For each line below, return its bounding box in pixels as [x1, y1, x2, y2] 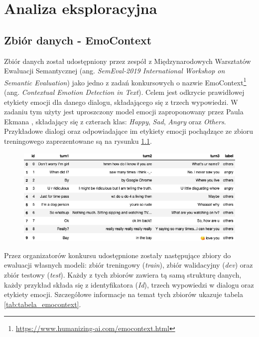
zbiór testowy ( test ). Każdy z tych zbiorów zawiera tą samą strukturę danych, [4, 270, 242, 280]
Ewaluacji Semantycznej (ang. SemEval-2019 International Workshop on [4, 65, 225, 76]
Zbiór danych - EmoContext [4, 32, 152, 47]
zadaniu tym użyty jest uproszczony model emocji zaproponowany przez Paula [4, 106, 244, 117]
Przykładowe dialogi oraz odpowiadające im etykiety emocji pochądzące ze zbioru [4, 126, 254, 136]
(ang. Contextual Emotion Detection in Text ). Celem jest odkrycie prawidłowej [4, 87, 245, 97]
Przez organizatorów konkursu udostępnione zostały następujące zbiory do [4, 250, 231, 260]
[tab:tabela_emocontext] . [4, 299, 81, 309]
